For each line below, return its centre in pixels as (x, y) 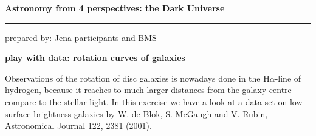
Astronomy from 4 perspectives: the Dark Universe (115, 8)
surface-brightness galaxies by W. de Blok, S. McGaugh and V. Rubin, (136, 113)
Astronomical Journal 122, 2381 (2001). (78, 125)
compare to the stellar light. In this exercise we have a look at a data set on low (154, 101)
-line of (288, 78)
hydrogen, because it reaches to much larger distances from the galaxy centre (148, 90)
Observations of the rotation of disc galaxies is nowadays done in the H (137, 78)
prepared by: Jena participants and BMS (81, 37)
